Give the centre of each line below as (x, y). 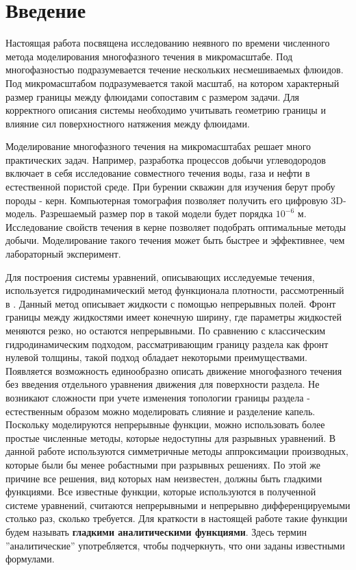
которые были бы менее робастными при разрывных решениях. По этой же (163, 464)
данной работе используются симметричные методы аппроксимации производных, (177, 451)
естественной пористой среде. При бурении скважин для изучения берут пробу (170, 187)
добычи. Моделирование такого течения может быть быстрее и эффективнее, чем (175, 240)
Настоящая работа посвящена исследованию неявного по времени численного (168, 43)
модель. (22, 213)
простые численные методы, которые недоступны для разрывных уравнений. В (171, 437)
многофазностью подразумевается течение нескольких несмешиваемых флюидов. (175, 70)
